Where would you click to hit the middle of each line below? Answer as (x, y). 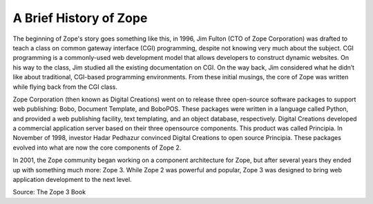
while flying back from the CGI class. (65, 87)
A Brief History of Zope (80, 18)
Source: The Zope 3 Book (49, 192)
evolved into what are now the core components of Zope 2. (97, 147)
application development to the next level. (72, 180)
